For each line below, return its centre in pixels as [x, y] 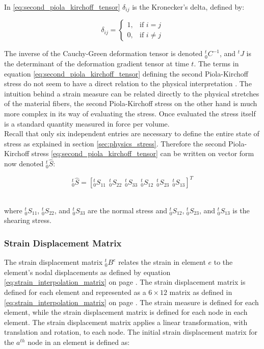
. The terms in [216, 64]
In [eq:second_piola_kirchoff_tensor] [62, 7]
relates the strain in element [162, 262]
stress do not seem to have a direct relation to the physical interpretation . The [128, 83]
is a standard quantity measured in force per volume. [87, 123]
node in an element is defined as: [79, 342]
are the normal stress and [127, 210]
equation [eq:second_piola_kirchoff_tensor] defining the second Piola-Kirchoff [126, 73]
